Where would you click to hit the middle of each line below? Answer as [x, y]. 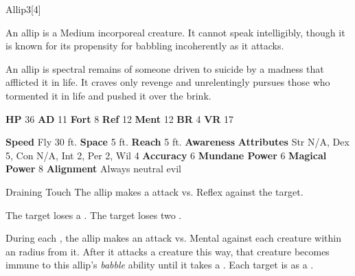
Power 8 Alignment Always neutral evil [93, 169]
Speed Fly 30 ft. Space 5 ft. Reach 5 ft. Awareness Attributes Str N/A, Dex [177, 142]
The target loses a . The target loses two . [94, 215]
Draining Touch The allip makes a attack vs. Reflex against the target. [154, 191]
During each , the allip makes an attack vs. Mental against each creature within [173, 238]
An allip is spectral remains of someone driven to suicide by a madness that [165, 68]
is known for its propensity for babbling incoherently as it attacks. [145, 46]
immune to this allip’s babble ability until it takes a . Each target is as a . [160, 265]
